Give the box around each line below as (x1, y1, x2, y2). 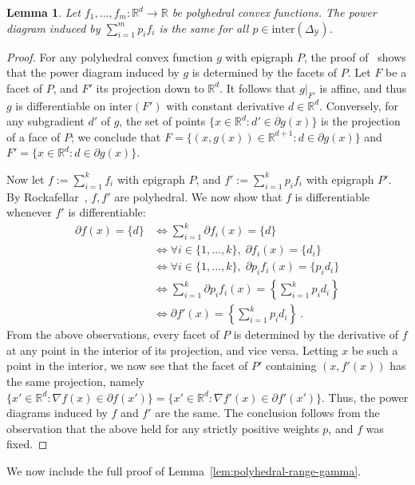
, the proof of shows (304, 48, 406, 65)
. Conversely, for (319, 97, 399, 113)
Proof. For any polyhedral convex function (6, 48, 213, 65)
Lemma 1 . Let (6, 4, 81, 20)
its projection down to (96, 79, 204, 96)
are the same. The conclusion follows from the (155, 404, 380, 421)
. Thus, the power (322, 388, 409, 405)
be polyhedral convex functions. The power (172, 4, 377, 20)
